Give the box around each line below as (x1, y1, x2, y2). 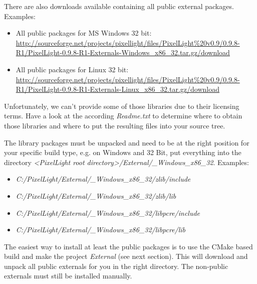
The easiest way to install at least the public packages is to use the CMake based (4, 241, 253, 251)
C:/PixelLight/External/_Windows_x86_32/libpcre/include (16, 207, 200, 218)
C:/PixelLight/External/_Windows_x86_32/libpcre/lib (16, 224, 186, 235)
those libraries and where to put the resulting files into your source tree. (4, 120, 225, 130)
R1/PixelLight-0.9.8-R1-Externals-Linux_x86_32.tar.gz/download (16, 84, 220, 94)
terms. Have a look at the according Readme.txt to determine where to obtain (4, 110, 242, 121)
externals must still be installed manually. (4, 270, 132, 281)
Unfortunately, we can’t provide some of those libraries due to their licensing (4, 100, 239, 111)
